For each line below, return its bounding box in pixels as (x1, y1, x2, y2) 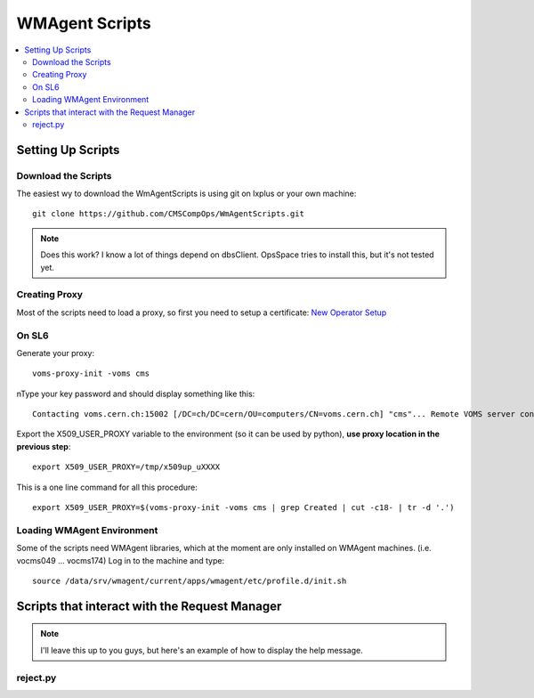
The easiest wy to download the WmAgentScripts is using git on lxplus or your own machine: (16, 188, 357, 199)
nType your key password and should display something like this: (16, 388, 255, 399)
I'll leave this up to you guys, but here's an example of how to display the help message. (40, 645, 364, 655)
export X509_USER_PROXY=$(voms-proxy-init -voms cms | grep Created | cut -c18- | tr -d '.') (32, 503, 455, 513)
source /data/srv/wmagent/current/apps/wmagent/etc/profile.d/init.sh (32, 575, 347, 586)
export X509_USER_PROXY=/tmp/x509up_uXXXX (32, 462, 221, 472)
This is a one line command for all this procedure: (16, 482, 198, 492)
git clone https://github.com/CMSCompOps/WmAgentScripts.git (32, 209, 304, 219)
